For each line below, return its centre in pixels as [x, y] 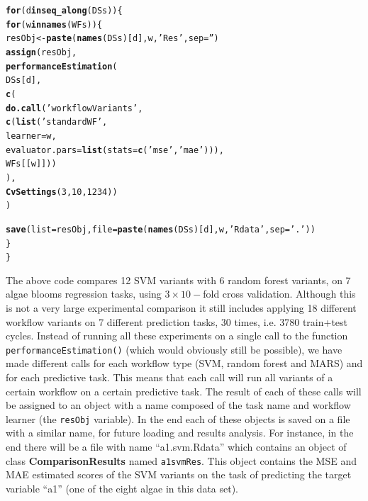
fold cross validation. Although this [279, 294]
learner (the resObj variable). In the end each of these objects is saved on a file [178, 418]
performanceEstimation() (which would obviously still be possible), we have [174, 349]
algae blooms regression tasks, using [84, 294]
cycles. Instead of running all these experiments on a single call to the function [177, 336]
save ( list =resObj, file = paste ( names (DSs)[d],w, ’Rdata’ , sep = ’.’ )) [161, 229]
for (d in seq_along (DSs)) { [64, 11]
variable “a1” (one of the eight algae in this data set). [122, 488]
